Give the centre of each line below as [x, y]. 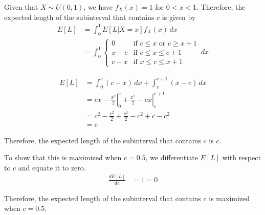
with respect [241, 157]
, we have [98, 7]
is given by [179, 17]
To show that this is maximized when [63, 157]
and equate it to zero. [52, 167]
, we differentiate [172, 157]
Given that [21, 7]
